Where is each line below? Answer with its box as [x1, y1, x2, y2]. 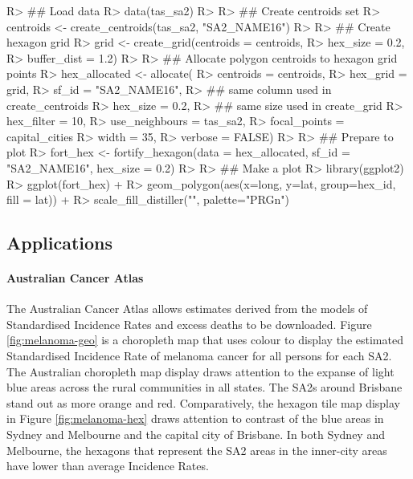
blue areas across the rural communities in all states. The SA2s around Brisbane [6, 379, 403, 396]
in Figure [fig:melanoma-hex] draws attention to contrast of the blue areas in [6, 410, 384, 427]
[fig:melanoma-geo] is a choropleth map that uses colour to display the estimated [6, 331, 403, 348]
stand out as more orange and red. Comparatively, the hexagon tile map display [6, 394, 401, 411]
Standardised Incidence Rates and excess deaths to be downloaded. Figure [6, 315, 372, 332]
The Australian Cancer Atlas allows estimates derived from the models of [6, 300, 368, 317]
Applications [6, 230, 113, 255]
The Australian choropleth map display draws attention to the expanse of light [6, 363, 395, 380]
